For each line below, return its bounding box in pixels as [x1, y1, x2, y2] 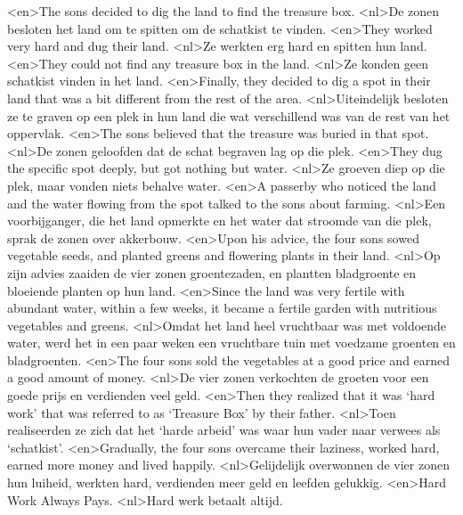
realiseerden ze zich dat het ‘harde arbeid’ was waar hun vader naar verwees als [7, 421, 441, 439]
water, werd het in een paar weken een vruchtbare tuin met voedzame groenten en [7, 333, 456, 352]
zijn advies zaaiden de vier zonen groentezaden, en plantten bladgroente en [7, 263, 417, 282]
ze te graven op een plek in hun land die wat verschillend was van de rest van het [7, 106, 451, 125]
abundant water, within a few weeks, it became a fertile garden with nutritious [7, 298, 437, 317]
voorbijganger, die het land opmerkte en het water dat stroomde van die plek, [7, 211, 432, 230]
